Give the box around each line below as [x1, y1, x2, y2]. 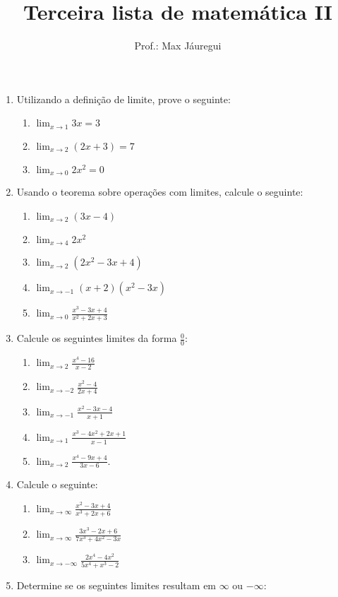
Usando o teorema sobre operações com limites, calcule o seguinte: [16, 184, 303, 199]
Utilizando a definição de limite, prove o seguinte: [16, 91, 231, 106]
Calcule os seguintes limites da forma [16, 331, 177, 345]
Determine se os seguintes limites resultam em [16, 577, 217, 592]
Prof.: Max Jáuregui [134, 38, 222, 53]
